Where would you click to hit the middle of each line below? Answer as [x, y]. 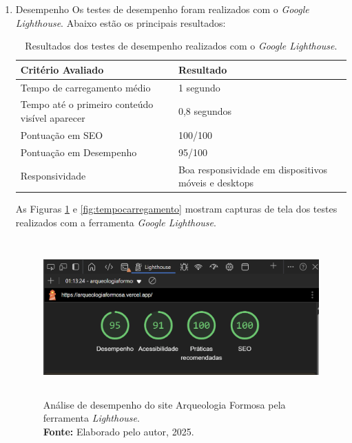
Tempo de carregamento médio [85, 87]
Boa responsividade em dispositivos [253, 169]
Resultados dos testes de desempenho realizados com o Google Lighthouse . [181, 46]
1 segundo [199, 87]
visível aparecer [53, 118]
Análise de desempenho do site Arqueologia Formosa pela [164, 404]
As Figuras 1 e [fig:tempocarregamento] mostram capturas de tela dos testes [176, 209]
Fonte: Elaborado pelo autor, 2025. [118, 432]
